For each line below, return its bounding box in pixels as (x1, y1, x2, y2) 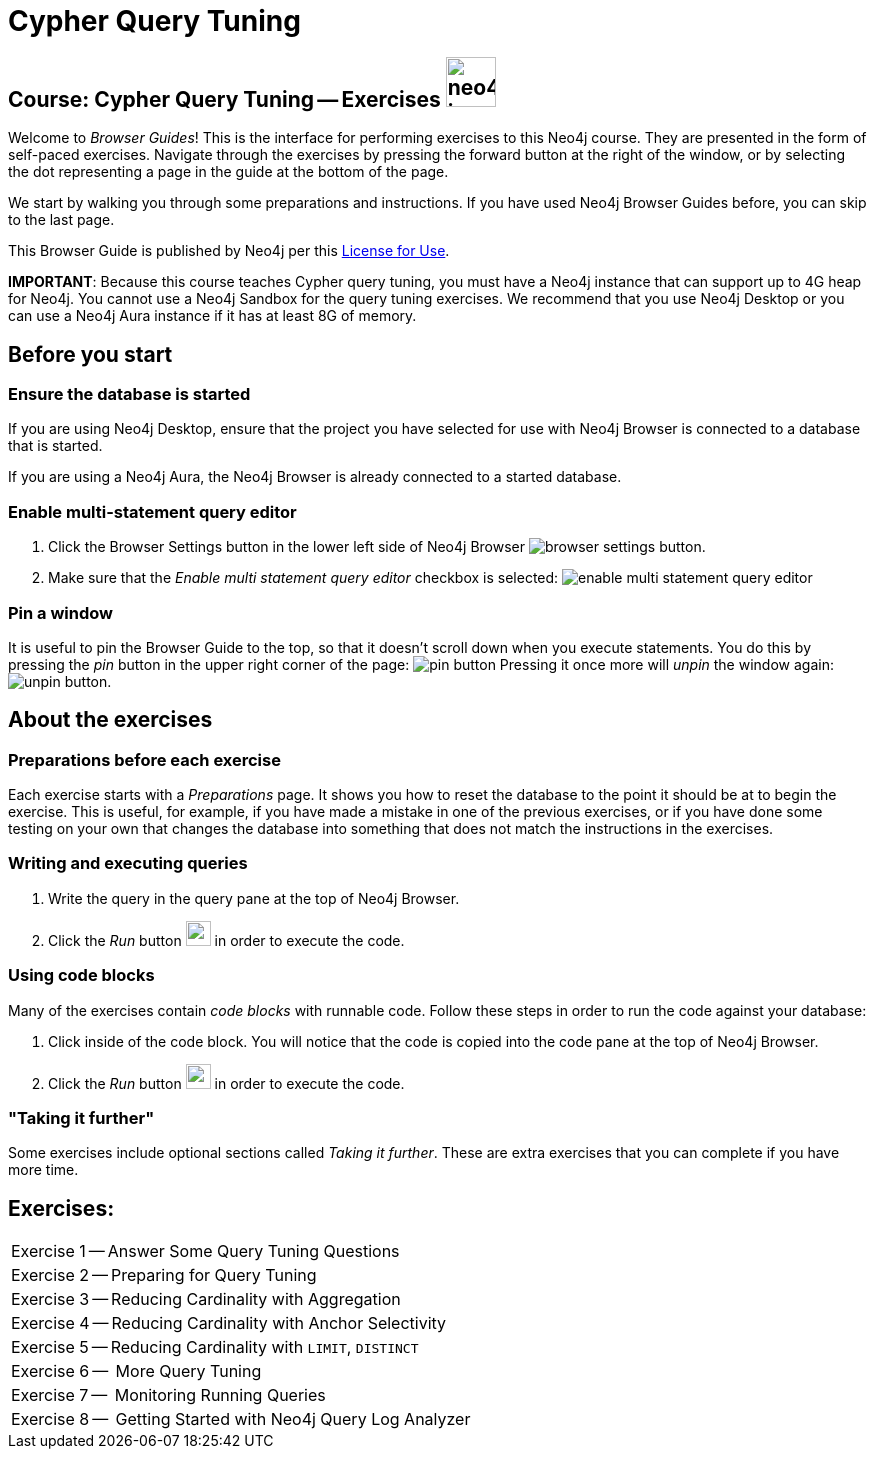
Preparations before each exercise (8, 749, 281, 770)
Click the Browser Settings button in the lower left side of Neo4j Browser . (48, 538, 706, 556)
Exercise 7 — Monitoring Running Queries (11, 1385, 326, 1406)
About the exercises (8, 707, 213, 733)
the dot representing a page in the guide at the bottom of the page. (8, 163, 449, 181)
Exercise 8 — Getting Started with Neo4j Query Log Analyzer (11, 1409, 471, 1430)
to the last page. (8, 211, 115, 229)
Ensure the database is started (8, 384, 251, 405)
